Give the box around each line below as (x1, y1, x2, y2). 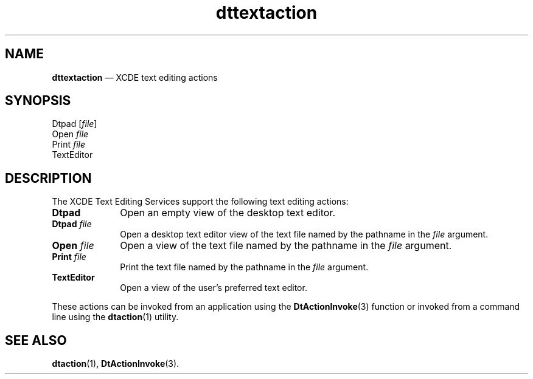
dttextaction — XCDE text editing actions (52, 72, 218, 83)
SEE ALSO (5, 332, 67, 348)
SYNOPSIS (5, 93, 71, 109)
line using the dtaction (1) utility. (52, 312, 179, 323)
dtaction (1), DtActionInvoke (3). (52, 358, 179, 369)
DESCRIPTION (5, 170, 92, 186)
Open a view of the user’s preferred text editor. (120, 282, 307, 293)
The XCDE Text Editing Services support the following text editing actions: (52, 196, 349, 207)
